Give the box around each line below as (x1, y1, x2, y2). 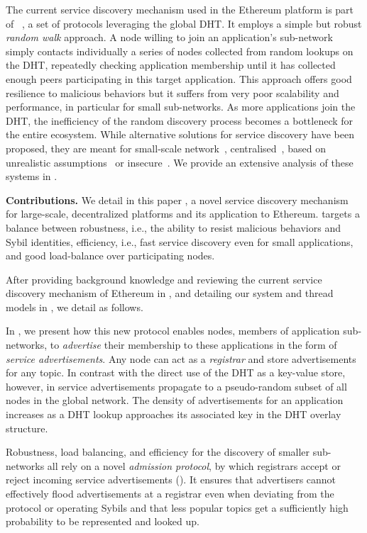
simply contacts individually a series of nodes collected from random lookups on (6, 43, 354, 58)
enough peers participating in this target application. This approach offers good (6, 71, 352, 86)
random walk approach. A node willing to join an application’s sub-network (6, 30, 333, 45)
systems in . (6, 169, 57, 184)
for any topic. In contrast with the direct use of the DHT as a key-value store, (6, 365, 346, 380)
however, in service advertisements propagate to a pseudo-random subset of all (6, 378, 347, 393)
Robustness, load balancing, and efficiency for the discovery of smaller (6, 444, 310, 459)
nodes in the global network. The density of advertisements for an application (6, 393, 344, 408)
